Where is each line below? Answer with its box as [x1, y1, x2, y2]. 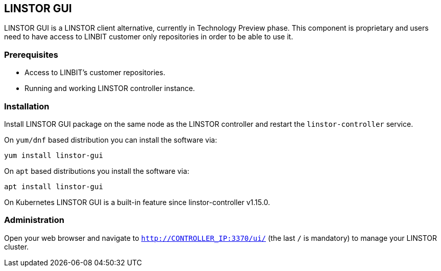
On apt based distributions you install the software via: [4, 166, 189, 175]
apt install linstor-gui [4, 182, 103, 191]
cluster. [4, 242, 29, 251]
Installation [4, 101, 50, 111]
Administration [4, 215, 64, 225]
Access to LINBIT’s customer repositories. [24, 68, 165, 77]
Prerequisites [4, 49, 58, 60]
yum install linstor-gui [4, 151, 103, 160]
